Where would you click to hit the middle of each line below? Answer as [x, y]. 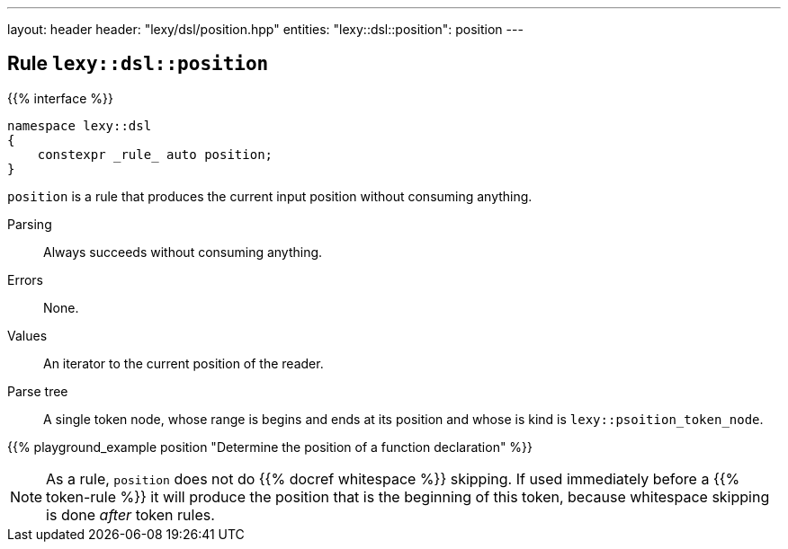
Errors [25, 279]
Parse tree [38, 391]
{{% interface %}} [60, 98]
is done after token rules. [130, 514]
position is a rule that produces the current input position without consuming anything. [270, 196]
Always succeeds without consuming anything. [183, 252]
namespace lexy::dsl [80, 125]
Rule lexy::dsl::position [138, 64]
